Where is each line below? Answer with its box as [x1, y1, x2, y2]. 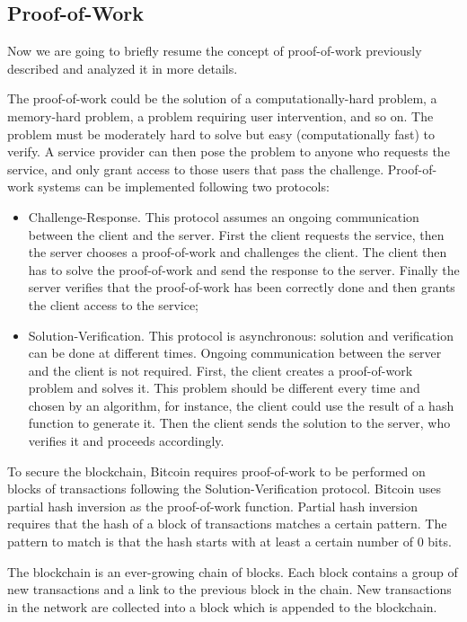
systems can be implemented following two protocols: [38, 177, 330, 196]
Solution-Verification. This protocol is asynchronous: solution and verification [28, 325, 454, 344]
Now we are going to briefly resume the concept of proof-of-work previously [7, 41, 422, 60]
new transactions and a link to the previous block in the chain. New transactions [7, 580, 452, 599]
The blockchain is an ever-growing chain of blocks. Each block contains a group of [7, 562, 458, 581]
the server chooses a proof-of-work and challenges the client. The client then [28, 243, 447, 262]
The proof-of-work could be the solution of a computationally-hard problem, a [7, 89, 437, 108]
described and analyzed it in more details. [7, 58, 238, 77]
